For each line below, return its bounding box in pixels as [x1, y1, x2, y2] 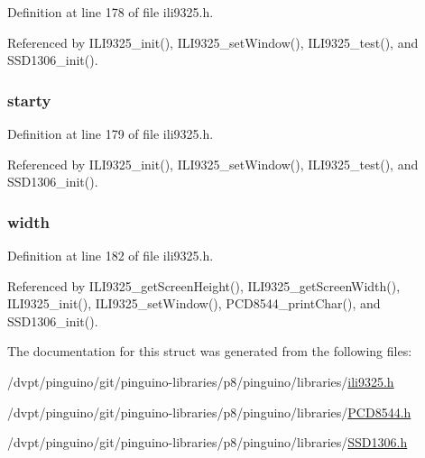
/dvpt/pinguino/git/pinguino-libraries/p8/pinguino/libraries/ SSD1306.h [7, 433, 408, 452]
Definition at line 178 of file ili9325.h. [7, 3, 214, 21]
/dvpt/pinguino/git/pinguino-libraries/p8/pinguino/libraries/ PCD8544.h [7, 402, 411, 421]
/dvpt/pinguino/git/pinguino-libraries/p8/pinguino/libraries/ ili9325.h [7, 371, 394, 390]
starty [7, 88, 51, 111]
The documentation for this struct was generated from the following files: [7, 342, 412, 361]
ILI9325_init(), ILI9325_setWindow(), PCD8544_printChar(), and [7, 294, 381, 313]
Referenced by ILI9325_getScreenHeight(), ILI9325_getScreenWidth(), [7, 276, 401, 295]
